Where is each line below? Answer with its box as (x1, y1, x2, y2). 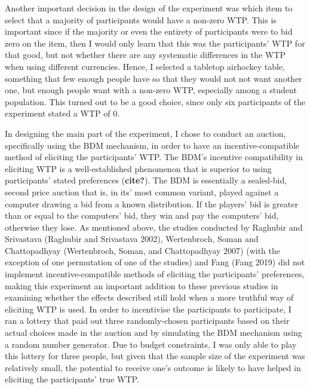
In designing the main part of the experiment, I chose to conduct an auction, (5, 127, 286, 139)
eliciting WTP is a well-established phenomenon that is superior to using (5, 162, 272, 174)
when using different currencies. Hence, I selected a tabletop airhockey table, (5, 60, 285, 72)
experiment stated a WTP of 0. (5, 107, 120, 120)
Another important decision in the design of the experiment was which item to (5, 2, 293, 14)
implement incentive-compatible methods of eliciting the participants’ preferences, (5, 268, 305, 280)
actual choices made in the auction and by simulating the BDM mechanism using (5, 326, 302, 339)
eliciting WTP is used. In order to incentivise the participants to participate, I (5, 302, 291, 315)
